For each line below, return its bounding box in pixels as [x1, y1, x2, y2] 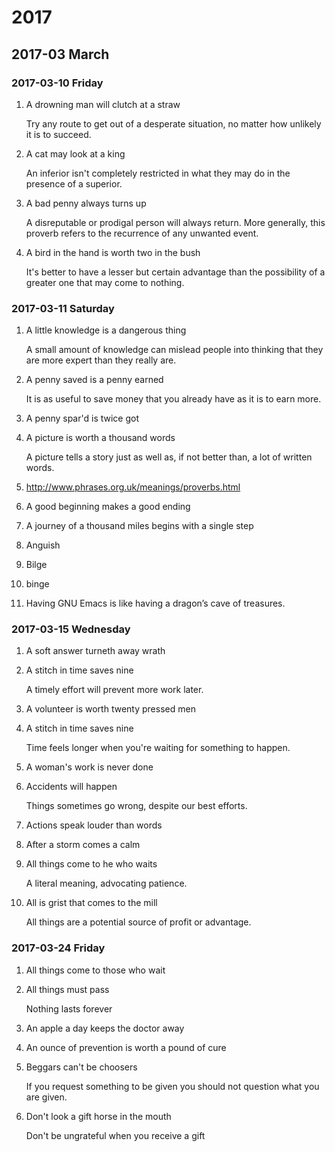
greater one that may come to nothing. [25, 276, 185, 288]
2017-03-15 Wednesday [11, 622, 131, 636]
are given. [25, 1091, 68, 1103]
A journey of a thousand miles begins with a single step [25, 520, 254, 532]
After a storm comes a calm [25, 839, 141, 851]
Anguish [25, 539, 61, 551]
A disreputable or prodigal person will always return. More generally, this [25, 216, 326, 228]
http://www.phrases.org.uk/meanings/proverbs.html [25, 481, 241, 493]
